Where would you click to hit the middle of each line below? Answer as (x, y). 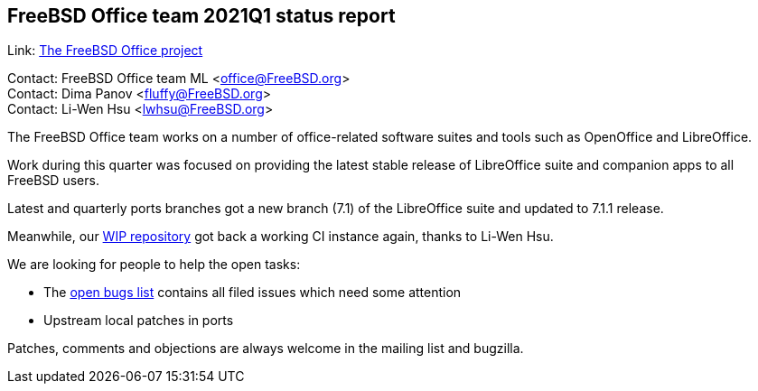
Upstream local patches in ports (139, 321)
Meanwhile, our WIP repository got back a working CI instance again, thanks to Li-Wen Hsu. (281, 237)
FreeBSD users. (53, 181)
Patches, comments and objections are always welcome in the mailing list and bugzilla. (266, 349)
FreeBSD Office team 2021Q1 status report (201, 16)
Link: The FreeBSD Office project (105, 51)
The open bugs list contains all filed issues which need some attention (253, 293)
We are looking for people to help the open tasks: (154, 265)
